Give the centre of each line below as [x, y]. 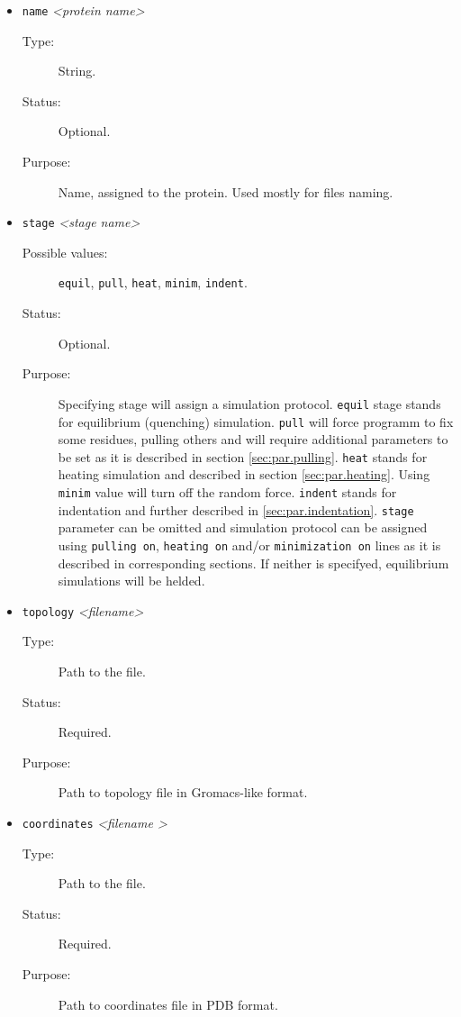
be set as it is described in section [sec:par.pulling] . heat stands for [243, 456]
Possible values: [65, 252]
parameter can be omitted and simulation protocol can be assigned [243, 527]
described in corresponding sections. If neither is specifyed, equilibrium [253, 563]
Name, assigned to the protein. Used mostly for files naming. [226, 191]
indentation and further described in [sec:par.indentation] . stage [236, 509]
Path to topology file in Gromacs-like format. [183, 792]
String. [77, 71]
